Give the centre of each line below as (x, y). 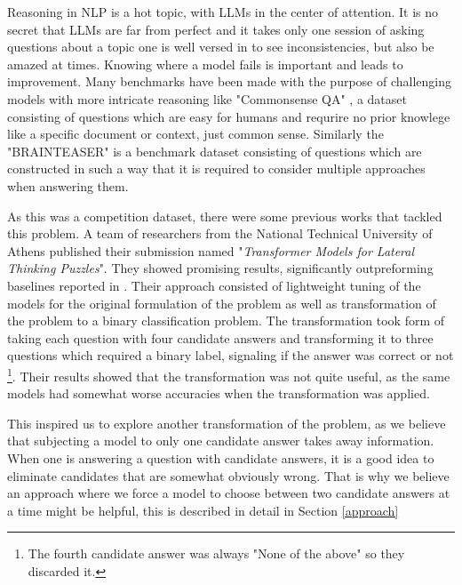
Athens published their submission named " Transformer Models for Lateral (211, 250)
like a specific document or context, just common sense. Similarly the (195, 134)
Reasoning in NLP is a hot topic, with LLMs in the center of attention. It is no (223, 12)
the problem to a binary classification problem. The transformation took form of (226, 321)
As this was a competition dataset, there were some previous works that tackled (225, 216)
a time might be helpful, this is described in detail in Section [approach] (203, 510)
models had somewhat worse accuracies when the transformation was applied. (219, 393)
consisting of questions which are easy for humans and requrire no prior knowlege (229, 116)
